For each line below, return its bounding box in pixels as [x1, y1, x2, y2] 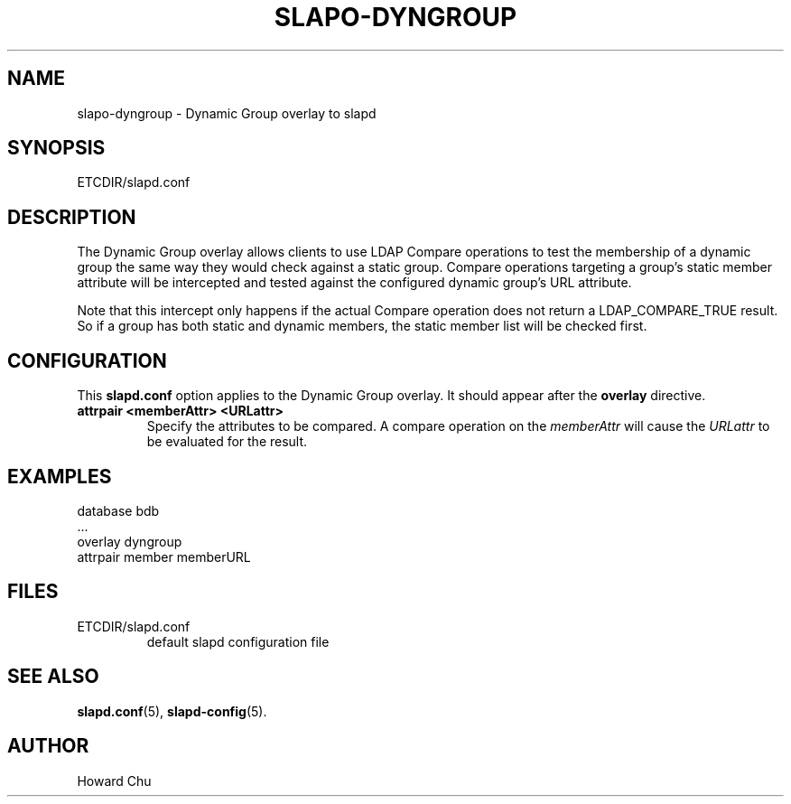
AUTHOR [7, 734, 89, 758]
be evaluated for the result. [146, 434, 308, 450]
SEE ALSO [7, 665, 99, 688]
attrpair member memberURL [77, 548, 251, 565]
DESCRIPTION [7, 205, 136, 229]
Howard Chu [77, 772, 152, 789]
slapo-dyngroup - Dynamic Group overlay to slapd [77, 105, 377, 121]
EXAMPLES [7, 464, 112, 488]
